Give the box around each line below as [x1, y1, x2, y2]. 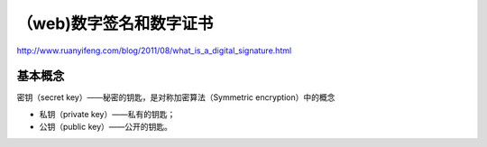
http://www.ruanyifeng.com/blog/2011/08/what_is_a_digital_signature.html [16, 45, 292, 56]
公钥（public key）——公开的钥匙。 [39, 122, 173, 133]
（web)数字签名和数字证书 [16, 14, 214, 33]
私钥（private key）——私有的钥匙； [39, 108, 176, 119]
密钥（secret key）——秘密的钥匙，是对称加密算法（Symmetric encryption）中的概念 [16, 92, 335, 103]
